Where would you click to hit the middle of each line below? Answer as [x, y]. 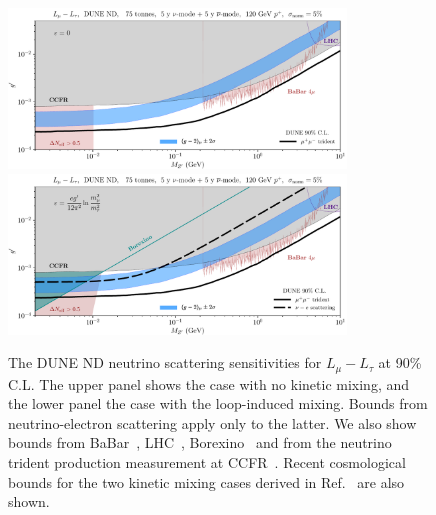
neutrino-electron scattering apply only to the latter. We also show [212, 422]
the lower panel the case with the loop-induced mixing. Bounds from [218, 403]
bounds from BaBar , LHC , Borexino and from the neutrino [200, 442]
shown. [29, 501]
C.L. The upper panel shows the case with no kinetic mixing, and [209, 383]
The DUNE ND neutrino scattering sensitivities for [165, 362]
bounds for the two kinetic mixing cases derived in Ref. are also [206, 481]
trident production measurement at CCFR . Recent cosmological [207, 461]
